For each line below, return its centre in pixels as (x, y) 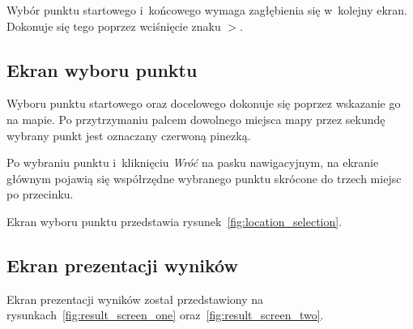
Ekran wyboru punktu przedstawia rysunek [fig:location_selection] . (175, 221)
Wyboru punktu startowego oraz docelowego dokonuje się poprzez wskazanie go (204, 103)
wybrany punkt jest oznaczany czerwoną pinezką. (129, 135)
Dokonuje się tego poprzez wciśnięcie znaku (114, 26)
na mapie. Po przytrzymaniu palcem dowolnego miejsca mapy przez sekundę (196, 119)
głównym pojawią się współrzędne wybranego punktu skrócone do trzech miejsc (204, 178)
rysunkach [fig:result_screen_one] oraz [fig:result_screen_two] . (165, 315)
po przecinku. (40, 194)
